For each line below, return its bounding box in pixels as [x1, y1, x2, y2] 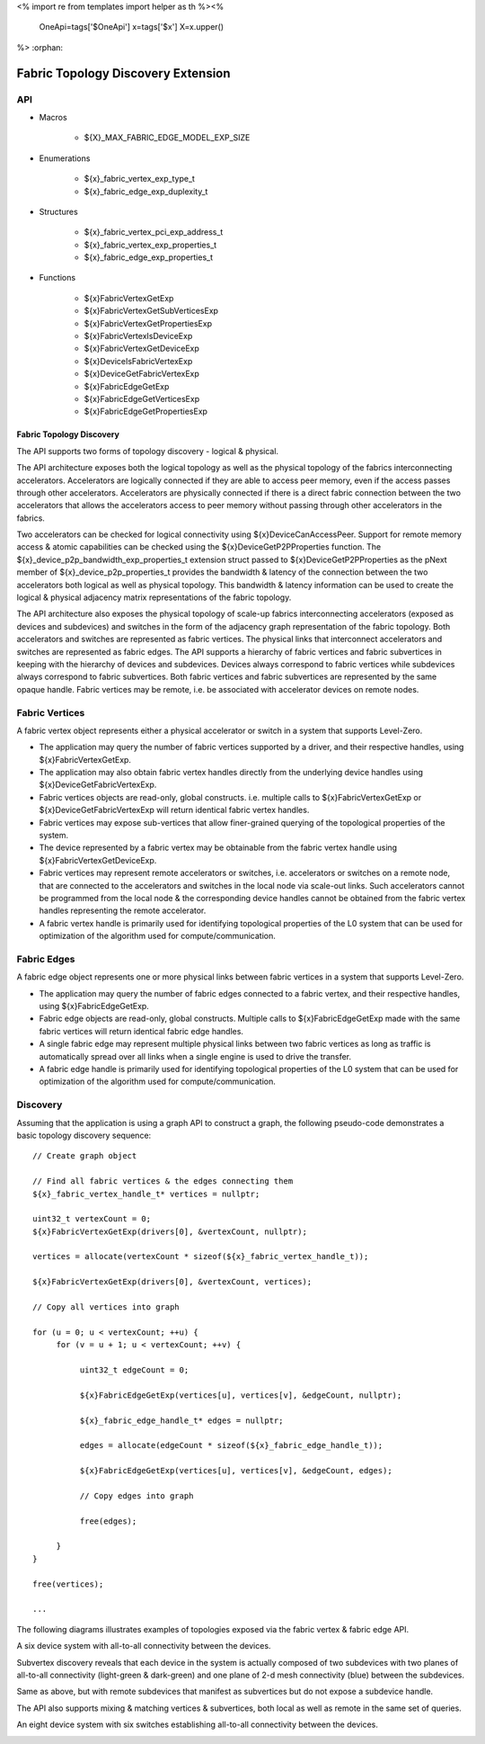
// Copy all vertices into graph [32, 1302, 180, 1312]
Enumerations [39, 153, 91, 164]
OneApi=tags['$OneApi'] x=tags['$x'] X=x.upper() [39, 22, 225, 32]
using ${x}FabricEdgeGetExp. [39, 1001, 150, 1012]
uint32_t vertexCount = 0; [32, 1214, 152, 1224]
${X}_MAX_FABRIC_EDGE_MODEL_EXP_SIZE [84, 132, 251, 143]
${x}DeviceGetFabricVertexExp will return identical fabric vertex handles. [39, 805, 310, 816]
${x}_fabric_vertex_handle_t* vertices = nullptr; [32, 1188, 260, 1199]
